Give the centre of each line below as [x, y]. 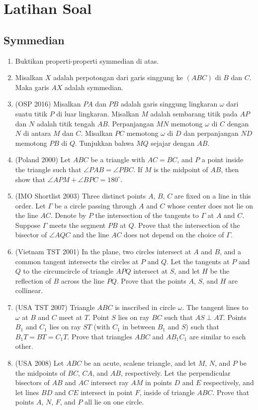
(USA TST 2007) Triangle [55, 307]
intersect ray [110, 382]
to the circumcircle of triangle [68, 271]
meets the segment [78, 225]
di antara [37, 133]
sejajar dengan [173, 143]
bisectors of [32, 382]
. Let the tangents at [198, 261]
